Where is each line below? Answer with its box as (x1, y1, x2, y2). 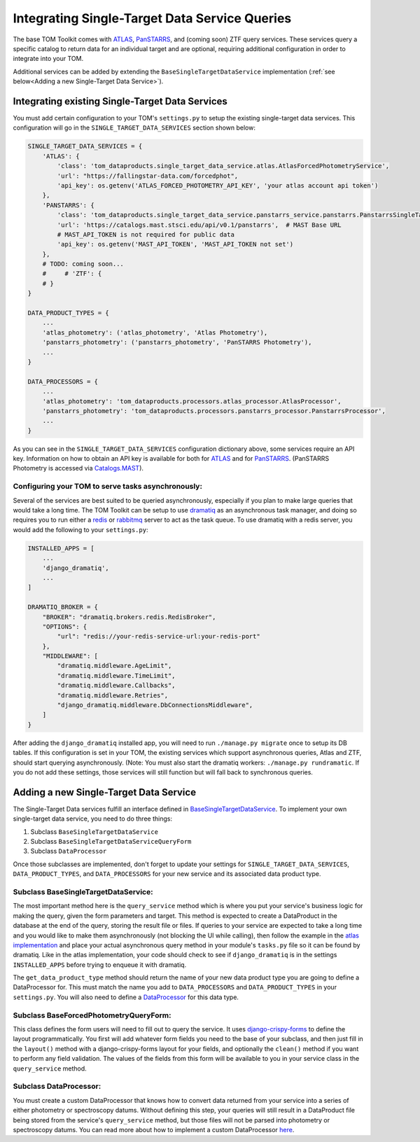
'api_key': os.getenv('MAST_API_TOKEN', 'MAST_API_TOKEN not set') (57, 240, 294, 249)
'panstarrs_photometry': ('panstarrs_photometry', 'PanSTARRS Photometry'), (42, 338, 312, 347)
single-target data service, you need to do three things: (13, 814, 173, 823)
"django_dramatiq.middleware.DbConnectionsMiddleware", (57, 701, 253, 709)
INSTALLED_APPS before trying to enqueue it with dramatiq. (13, 960, 187, 969)
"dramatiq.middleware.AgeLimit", (57, 662, 172, 670)
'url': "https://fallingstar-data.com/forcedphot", (57, 172, 239, 180)
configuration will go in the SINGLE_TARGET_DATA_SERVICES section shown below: (13, 123, 255, 132)
